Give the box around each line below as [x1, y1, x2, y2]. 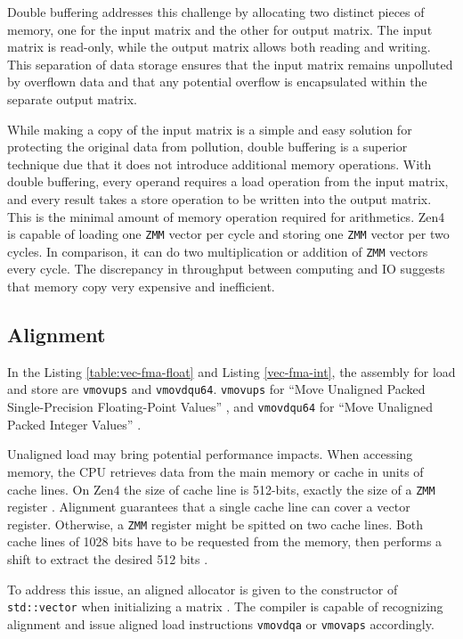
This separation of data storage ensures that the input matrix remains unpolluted [7, 54, 453, 73]
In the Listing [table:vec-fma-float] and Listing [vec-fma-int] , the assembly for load [7, 362, 456, 381]
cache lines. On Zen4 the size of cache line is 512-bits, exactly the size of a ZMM [7, 479, 435, 498]
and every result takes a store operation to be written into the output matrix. [7, 189, 432, 208]
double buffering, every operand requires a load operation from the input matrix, [7, 172, 449, 191]
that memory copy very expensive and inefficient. [7, 277, 275, 296]
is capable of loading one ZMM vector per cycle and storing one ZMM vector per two [7, 225, 450, 243]
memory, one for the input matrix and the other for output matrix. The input [7, 20, 433, 38]
